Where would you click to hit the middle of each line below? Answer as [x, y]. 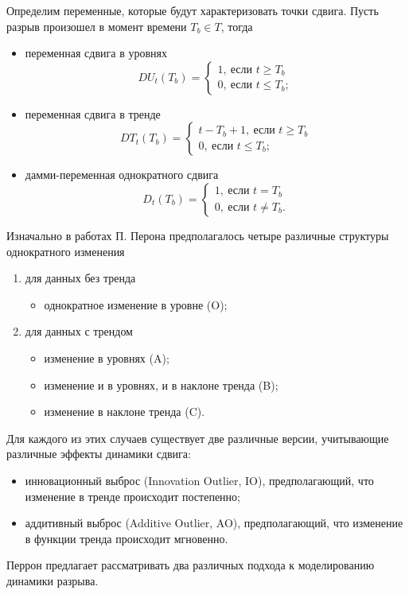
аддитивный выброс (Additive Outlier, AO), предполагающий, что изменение [214, 523]
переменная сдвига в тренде [93, 113]
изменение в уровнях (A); [107, 357]
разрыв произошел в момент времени [97, 26]
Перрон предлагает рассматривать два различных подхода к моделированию [191, 565]
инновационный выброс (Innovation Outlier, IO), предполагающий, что [199, 480]
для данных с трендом [79, 331]
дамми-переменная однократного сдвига [122, 175]
